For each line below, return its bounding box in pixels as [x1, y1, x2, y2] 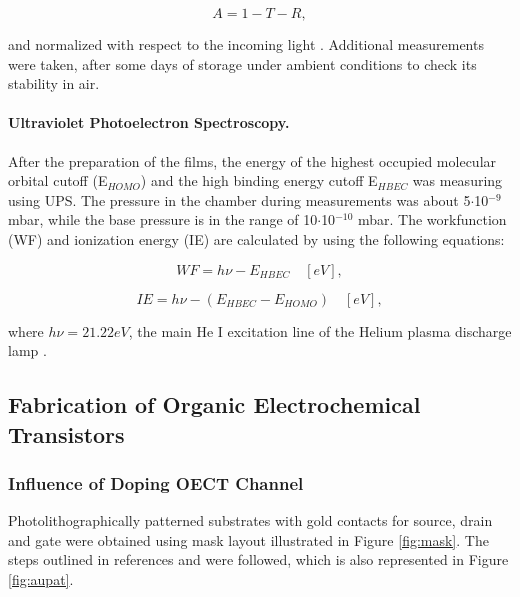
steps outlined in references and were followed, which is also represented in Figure [8, 549, 509, 570]
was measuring [412, 170, 503, 191]
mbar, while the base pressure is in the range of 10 [8, 209, 318, 230]
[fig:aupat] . [8, 568, 74, 589]
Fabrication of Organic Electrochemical [8, 389, 421, 420]
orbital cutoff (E [8, 170, 108, 191]
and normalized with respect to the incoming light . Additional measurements [8, 34, 484, 54]
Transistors [8, 418, 125, 449]
